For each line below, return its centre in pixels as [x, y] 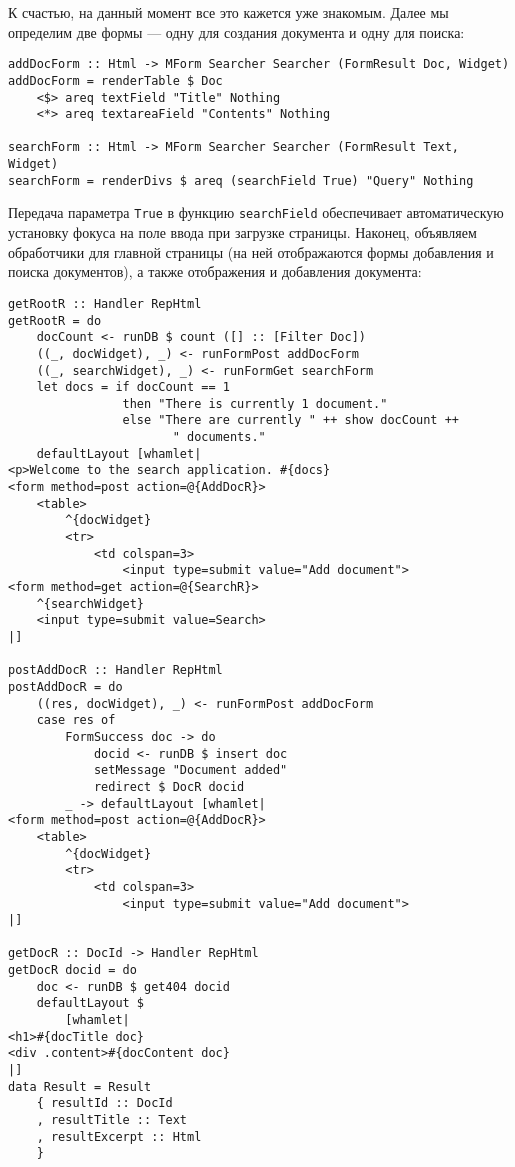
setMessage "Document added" [190, 770]
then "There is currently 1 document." [255, 403]
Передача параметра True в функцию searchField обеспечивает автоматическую [256, 212]
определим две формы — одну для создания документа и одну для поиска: [236, 31]
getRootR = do [55, 320]
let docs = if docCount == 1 [133, 387]
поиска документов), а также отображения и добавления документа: [215, 271]
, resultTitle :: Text [111, 1120]
